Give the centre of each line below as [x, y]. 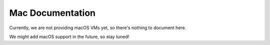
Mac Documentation [52, 13]
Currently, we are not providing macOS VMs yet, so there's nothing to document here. [98, 28]
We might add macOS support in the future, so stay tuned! [69, 37]
